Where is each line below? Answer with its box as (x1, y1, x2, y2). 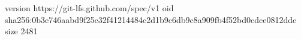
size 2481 (5, 25, 38, 37)
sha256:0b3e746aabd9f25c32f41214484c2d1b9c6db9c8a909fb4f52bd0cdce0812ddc (5, 13, 297, 25)
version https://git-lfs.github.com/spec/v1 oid (5, 2, 174, 14)
